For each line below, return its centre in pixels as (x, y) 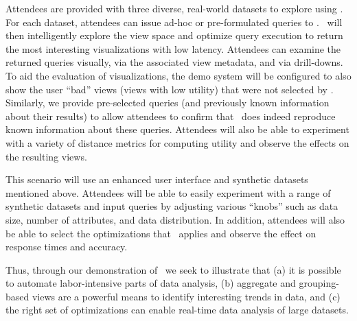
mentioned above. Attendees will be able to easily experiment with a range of (168, 192)
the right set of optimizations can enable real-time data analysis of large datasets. (177, 310)
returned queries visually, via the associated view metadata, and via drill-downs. (174, 62)
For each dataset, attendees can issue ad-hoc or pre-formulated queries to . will (174, 22)
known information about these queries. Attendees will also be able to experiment (177, 129)
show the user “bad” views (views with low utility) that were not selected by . (170, 89)
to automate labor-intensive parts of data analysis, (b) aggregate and (151, 283)
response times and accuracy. (67, 247)
